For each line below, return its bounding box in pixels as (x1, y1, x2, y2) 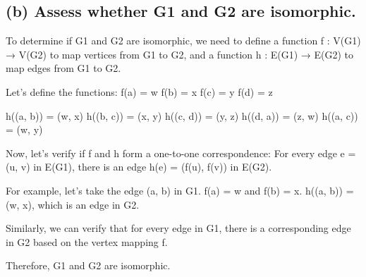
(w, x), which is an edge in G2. (6, 197, 140, 211)
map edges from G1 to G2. (6, 61, 121, 75)
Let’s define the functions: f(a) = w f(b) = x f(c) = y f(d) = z (6, 84, 273, 99)
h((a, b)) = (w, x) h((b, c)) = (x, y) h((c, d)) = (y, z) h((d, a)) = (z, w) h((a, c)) (6, 108, 358, 123)
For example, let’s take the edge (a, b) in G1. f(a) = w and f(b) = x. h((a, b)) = (6, 183, 354, 197)
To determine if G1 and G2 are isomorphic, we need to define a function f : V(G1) (6, 33, 361, 48)
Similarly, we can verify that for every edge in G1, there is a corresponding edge (6, 221, 351, 235)
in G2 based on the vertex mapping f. (6, 234, 168, 249)
